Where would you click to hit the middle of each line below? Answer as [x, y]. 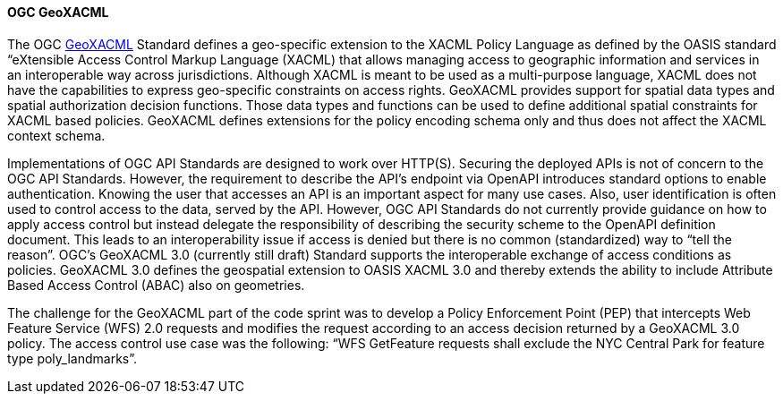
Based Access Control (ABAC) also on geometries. [156, 285]
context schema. [56, 135]
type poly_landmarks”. [72, 358]
